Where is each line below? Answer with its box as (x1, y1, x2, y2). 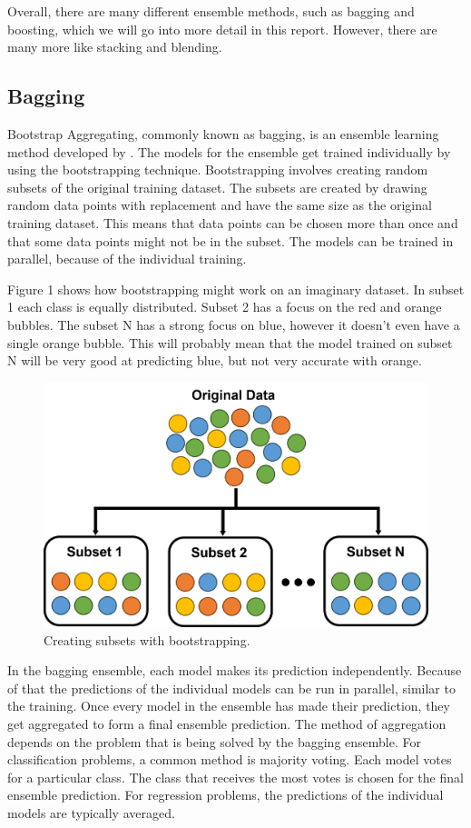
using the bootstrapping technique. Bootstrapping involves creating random (7, 160, 428, 179)
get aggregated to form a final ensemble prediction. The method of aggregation (7, 714, 446, 733)
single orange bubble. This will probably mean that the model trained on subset (7, 333, 453, 352)
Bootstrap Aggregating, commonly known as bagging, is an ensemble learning (7, 124, 439, 143)
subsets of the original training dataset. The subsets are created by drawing (7, 177, 427, 196)
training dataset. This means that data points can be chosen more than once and (7, 213, 458, 232)
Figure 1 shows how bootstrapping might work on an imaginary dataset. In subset (7, 279, 465, 298)
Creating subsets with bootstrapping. (44, 630, 250, 649)
